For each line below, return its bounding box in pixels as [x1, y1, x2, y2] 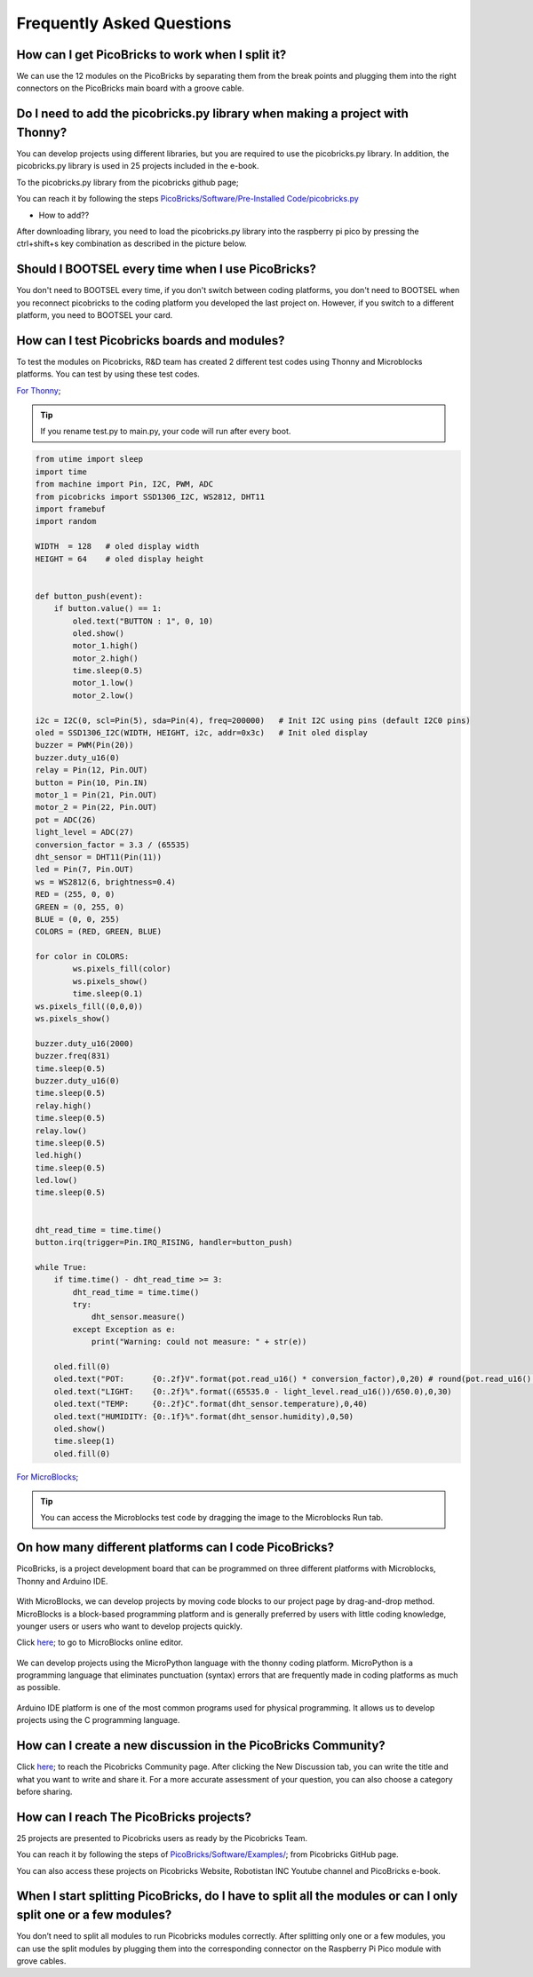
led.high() [35, 1150, 83, 1161]
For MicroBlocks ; [16, 1471, 79, 1482]
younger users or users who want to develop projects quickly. [16, 1621, 243, 1632]
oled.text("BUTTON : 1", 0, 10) [72, 615, 213, 626]
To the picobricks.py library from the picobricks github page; [16, 177, 239, 187]
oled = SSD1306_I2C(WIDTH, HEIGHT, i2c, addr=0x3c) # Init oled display [35, 728, 369, 738]
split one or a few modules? [16, 1908, 172, 1923]
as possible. [16, 1682, 61, 1693]
